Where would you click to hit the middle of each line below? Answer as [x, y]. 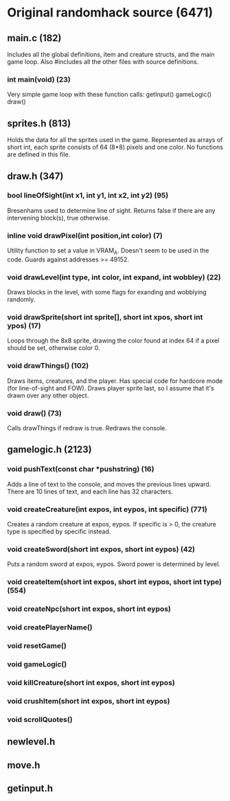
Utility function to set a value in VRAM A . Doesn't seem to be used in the [108, 251]
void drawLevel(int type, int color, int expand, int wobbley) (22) [114, 277]
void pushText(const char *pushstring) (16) [81, 469]
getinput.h [30, 788]
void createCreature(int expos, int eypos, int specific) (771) [107, 509]
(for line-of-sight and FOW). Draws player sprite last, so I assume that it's [111, 388]
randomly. [21, 299]
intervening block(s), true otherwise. [59, 218]
